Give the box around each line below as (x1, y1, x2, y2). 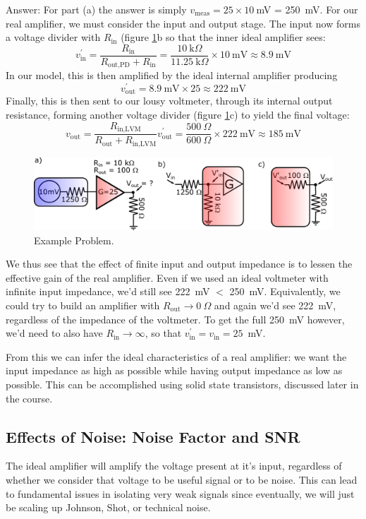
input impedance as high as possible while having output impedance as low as (6, 363, 343, 378)
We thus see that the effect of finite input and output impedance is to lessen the (6, 256, 353, 271)
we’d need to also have (6, 326, 103, 340)
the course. (6, 390, 53, 405)
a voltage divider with (6, 30, 101, 44)
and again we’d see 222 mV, (214, 298, 336, 313)
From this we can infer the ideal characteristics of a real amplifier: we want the (6, 349, 347, 364)
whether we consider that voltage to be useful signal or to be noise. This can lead (6, 472, 358, 487)
